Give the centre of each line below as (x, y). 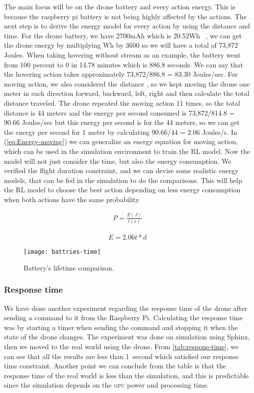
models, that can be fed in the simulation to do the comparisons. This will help (123, 180)
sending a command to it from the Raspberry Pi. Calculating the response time (123, 317)
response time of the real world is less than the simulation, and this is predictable (127, 375)
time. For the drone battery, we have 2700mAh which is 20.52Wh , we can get (123, 35)
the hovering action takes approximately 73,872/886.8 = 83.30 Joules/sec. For (121, 74)
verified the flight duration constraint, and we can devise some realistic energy (121, 170)
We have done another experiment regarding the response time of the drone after (126, 308)
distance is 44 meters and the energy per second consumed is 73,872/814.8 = (119, 112)
